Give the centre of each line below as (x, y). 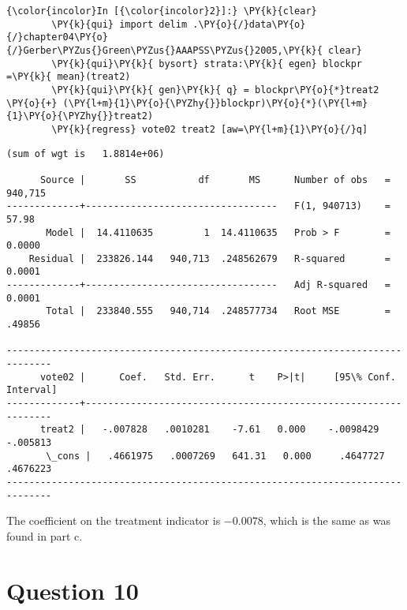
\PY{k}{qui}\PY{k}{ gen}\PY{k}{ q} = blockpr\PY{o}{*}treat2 (215, 90)
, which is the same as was (327, 520)
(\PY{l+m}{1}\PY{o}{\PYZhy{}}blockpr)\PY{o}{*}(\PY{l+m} (215, 103)
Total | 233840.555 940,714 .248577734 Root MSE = (218, 311)
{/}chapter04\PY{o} (57, 37)
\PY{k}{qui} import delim (119, 24)
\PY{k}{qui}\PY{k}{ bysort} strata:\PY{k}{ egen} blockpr (207, 64)
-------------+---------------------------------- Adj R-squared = (198, 285)
